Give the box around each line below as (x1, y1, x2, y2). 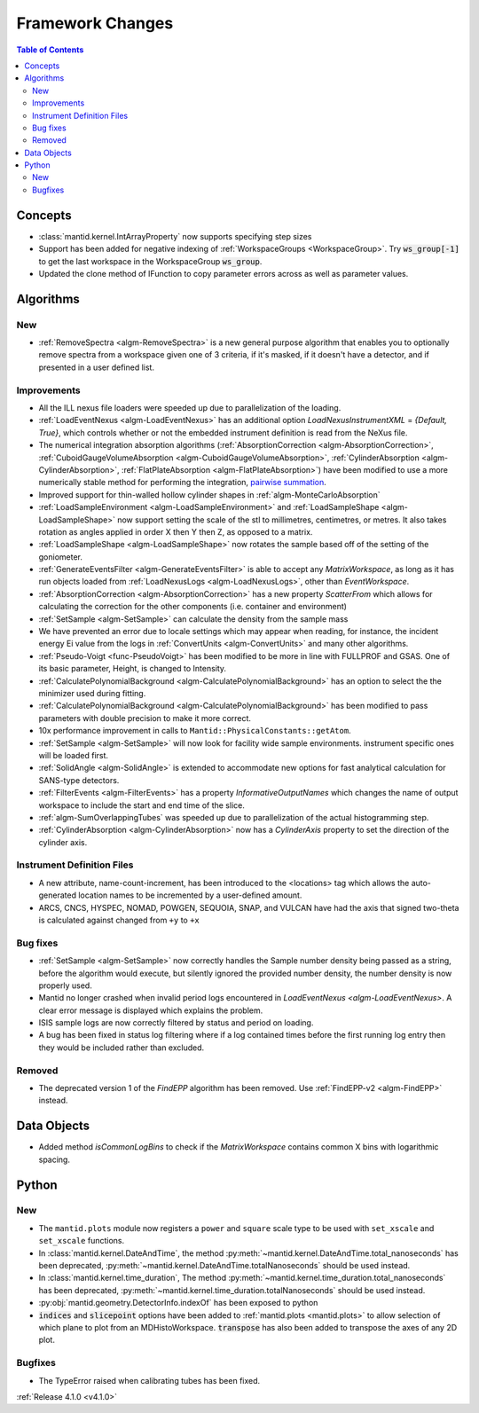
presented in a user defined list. (38, 362, 155, 373)
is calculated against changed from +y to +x (38, 915, 200, 925)
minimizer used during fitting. (38, 687, 146, 698)
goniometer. (38, 551, 83, 562)
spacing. (38, 1154, 71, 1165)
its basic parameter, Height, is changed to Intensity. (38, 663, 226, 674)
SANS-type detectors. (38, 774, 120, 785)
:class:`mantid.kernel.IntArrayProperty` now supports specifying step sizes (38, 231, 312, 241)
